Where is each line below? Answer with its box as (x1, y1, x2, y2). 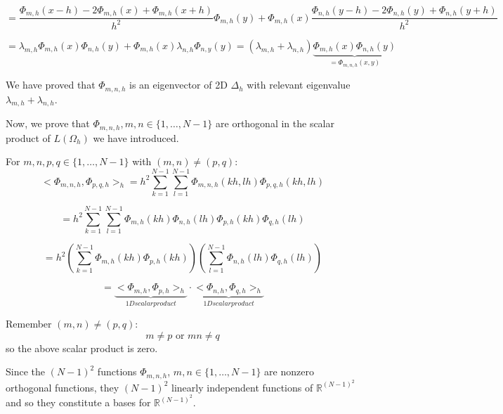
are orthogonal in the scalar (216, 116, 335, 131)
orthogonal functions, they (6, 380, 119, 394)
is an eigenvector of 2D (129, 77, 228, 92)
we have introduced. (93, 130, 179, 145)
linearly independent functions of (171, 380, 313, 394)
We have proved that (6, 77, 96, 92)
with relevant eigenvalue (247, 77, 351, 92)
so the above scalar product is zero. (6, 340, 158, 355)
